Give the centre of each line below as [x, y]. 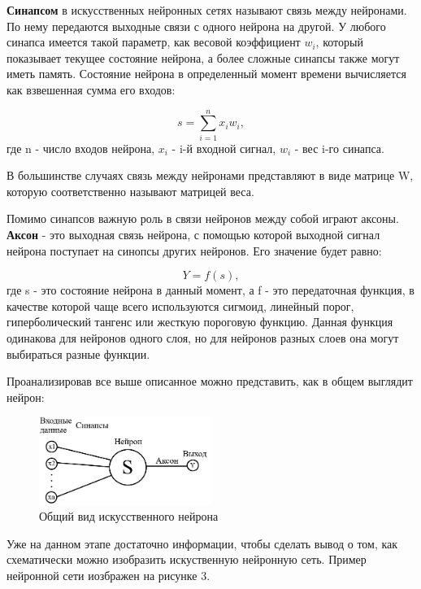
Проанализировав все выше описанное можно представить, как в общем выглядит [210, 381]
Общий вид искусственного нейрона [129, 516]
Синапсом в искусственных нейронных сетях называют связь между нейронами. [207, 10]
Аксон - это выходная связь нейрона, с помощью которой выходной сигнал [193, 235]
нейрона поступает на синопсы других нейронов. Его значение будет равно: [194, 250]
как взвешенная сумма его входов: [91, 89]
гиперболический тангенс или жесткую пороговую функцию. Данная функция [200, 322]
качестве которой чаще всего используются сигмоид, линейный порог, [180, 305]
